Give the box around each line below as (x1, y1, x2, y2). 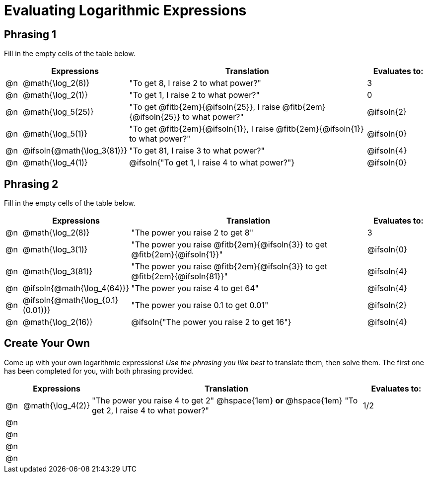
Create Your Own (4, 337, 90, 350)
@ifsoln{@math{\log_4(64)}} (22, 283, 130, 294)
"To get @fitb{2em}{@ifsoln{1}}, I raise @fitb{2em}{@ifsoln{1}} (129, 124, 364, 134)
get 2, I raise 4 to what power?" (92, 405, 209, 415)
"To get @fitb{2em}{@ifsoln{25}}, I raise (129, 102, 281, 112)
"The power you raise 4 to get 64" (131, 283, 259, 294)
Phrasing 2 (4, 177, 59, 190)
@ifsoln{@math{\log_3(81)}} (22, 146, 128, 156)
